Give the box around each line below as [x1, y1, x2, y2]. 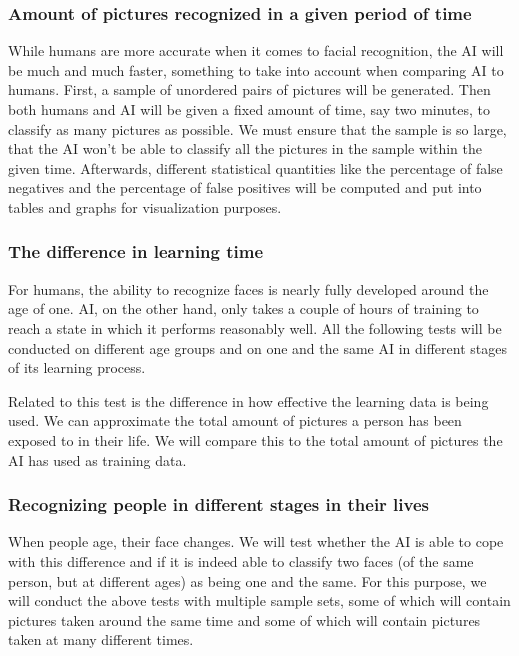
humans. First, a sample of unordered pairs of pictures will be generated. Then [8, 79, 491, 100]
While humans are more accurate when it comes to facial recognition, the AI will [8, 40, 504, 61]
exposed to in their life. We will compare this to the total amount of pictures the [8, 429, 503, 450]
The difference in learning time [8, 239, 264, 264]
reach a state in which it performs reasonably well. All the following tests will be [8, 317, 502, 338]
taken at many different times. [8, 629, 194, 650]
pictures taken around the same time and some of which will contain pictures [8, 609, 481, 630]
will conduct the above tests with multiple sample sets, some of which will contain [8, 590, 511, 611]
